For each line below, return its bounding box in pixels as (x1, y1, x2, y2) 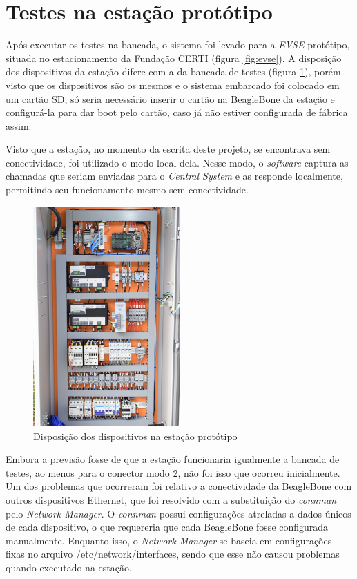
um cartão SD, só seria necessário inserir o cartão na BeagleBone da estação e (6, 91, 335, 106)
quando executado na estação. (6, 560, 132, 574)
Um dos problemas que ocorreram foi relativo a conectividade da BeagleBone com (6, 479, 352, 493)
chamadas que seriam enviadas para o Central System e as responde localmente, (6, 169, 343, 183)
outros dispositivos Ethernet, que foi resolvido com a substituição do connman (6, 492, 337, 506)
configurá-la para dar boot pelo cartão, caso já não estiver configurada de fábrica (6, 105, 348, 120)
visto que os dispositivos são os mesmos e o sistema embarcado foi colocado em (6, 77, 340, 92)
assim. (6, 118, 32, 133)
